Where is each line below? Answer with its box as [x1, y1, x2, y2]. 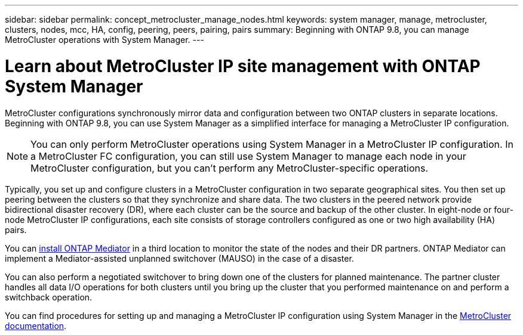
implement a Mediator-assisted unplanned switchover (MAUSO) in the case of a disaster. [5, 253, 354, 263]
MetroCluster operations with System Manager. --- [5, 35, 204, 45]
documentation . [5, 320, 67, 331]
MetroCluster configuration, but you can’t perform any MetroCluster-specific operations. [30, 162, 429, 174]
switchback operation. [5, 291, 93, 302]
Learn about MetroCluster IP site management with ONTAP [5, 55, 481, 76]
